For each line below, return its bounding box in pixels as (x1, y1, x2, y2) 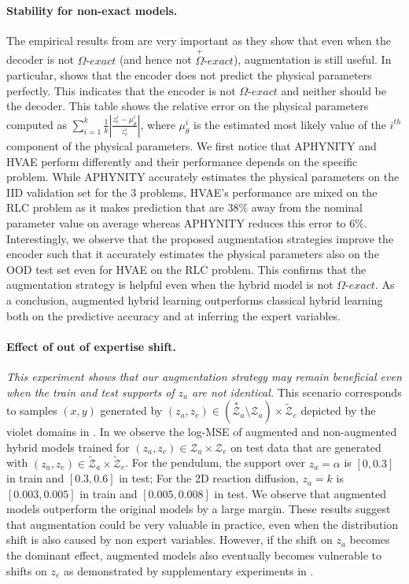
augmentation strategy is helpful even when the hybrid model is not (6, 276, 333, 293)
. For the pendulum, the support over (125, 454, 305, 471)
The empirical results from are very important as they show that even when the (6, 31, 391, 48)
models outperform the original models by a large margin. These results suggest (6, 501, 391, 517)
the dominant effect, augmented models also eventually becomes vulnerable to (6, 547, 382, 564)
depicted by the (300, 402, 376, 419)
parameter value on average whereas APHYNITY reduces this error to (6, 214, 346, 231)
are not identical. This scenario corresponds (192, 383, 402, 400)
